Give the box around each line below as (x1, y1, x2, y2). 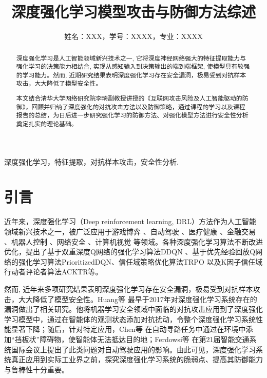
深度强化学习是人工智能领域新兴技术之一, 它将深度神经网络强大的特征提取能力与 (16, 53, 246, 62)
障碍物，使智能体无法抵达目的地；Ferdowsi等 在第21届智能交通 (40, 333, 250, 344)
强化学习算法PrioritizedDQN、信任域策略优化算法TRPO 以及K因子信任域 (18, 256, 263, 267)
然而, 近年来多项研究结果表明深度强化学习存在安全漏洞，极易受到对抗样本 (4, 283, 253, 294)
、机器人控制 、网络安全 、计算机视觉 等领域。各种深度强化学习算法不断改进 (4, 236, 263, 247)
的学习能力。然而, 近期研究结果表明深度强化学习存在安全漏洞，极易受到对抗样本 (16, 70, 246, 79)
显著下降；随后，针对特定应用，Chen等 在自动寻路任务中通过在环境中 (11, 324, 246, 334)
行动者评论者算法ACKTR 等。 (4, 266, 103, 277)
